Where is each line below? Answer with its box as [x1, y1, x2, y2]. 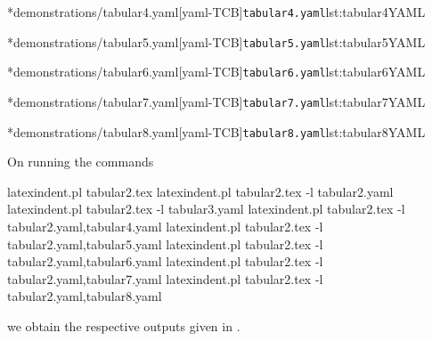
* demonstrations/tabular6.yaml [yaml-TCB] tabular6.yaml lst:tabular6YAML [7, 62, 426, 81]
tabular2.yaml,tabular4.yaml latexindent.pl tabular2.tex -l [7, 217, 323, 236]
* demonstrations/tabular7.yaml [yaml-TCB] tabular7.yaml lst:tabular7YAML [7, 92, 426, 110]
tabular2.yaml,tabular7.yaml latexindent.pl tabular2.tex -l [7, 269, 323, 288]
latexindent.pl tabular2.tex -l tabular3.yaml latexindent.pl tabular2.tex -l [7, 199, 405, 218]
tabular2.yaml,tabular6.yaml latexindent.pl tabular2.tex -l [7, 252, 323, 271]
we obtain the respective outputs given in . [7, 317, 240, 336]
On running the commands [7, 152, 154, 171]
